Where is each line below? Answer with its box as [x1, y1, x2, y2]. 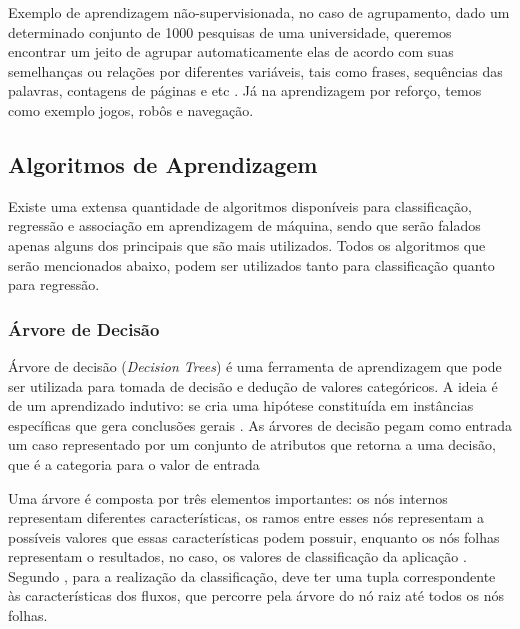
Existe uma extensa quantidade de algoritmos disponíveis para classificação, [8, 195, 472, 216]
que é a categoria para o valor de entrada [8, 453, 260, 474]
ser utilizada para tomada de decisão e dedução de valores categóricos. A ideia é [8, 375, 498, 396]
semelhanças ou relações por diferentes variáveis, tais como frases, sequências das [8, 60, 503, 81]
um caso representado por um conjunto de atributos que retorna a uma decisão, [8, 434, 496, 455]
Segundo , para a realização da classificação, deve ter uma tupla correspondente [8, 565, 496, 586]
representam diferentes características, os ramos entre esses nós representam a [8, 507, 484, 528]
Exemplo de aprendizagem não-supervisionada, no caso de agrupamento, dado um [8, 2, 510, 22]
